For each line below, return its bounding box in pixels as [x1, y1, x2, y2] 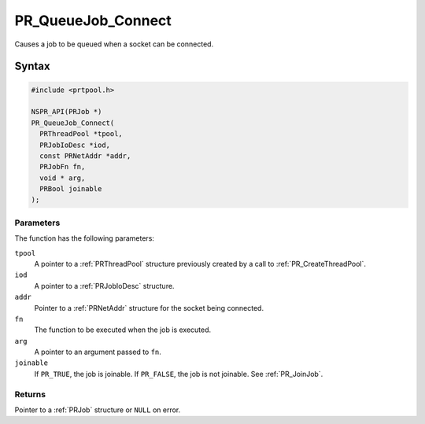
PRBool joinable [39, 185, 102, 194]
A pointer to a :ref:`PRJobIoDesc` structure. [34, 281, 175, 290]
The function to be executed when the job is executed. [34, 325, 212, 334]
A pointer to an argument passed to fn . [34, 347, 161, 357]
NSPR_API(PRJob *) [31, 107, 102, 116]
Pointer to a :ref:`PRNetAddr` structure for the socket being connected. [34, 303, 264, 312]
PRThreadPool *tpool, [39, 130, 124, 138]
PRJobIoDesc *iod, [39, 140, 110, 149]
